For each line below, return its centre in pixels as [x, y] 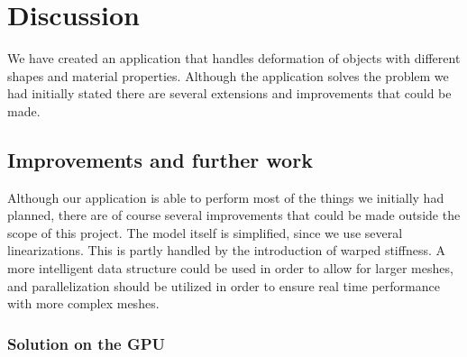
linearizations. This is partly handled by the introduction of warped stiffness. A [226, 250]
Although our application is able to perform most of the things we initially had [226, 197]
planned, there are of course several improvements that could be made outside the [234, 215]
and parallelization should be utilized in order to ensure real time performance [224, 285]
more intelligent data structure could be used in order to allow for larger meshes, [230, 268]
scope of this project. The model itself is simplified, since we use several [205, 232]
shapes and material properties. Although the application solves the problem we [228, 75]
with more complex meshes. [83, 303]
